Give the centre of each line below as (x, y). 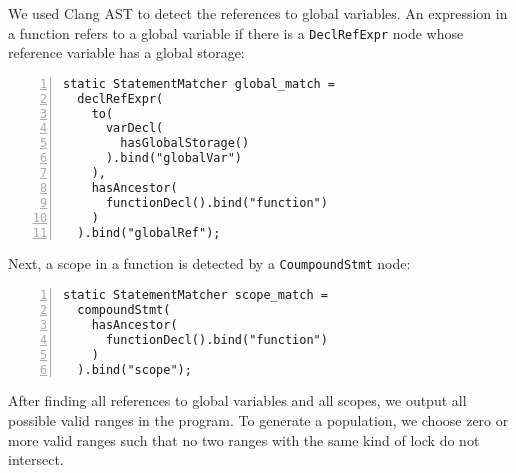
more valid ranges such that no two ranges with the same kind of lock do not (244, 439)
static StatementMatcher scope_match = (195, 295)
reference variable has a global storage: (126, 52)
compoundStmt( (124, 310)
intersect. (36, 459)
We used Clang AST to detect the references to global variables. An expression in (258, 13)
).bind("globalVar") (173, 158)
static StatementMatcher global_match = (199, 83)
